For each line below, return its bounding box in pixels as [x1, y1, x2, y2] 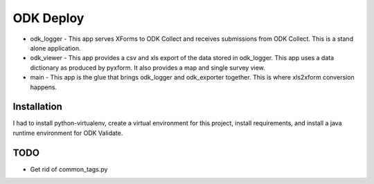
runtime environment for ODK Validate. [12, 129, 123, 137]
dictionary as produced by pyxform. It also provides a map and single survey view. [30, 63, 266, 72]
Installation [12, 101, 62, 113]
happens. [30, 83, 57, 91]
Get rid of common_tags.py [30, 165, 108, 173]
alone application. [30, 44, 81, 52]
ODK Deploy [12, 10, 84, 26]
